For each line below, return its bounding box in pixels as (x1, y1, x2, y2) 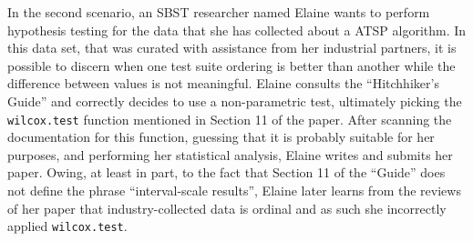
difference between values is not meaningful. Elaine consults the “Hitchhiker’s (7, 74, 439, 93)
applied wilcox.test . (7, 216, 128, 236)
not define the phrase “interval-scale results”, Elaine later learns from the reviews (7, 181, 461, 199)
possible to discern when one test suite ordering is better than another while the (7, 55, 456, 75)
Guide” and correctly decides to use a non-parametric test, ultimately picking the (7, 91, 462, 110)
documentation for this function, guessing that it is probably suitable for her (7, 127, 435, 146)
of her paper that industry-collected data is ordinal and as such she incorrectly (7, 198, 447, 217)
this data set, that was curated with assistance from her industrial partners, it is (7, 38, 457, 57)
